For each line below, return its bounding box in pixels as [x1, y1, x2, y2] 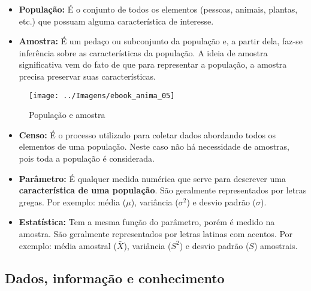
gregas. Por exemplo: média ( [19, 195, 126, 208]
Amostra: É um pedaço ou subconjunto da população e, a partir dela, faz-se [19, 35, 303, 47]
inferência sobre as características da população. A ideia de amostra [19, 46, 268, 59]
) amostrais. [253, 239, 298, 251]
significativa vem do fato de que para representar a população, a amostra [19, 58, 287, 71]
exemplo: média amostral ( [19, 239, 117, 251]
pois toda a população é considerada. [19, 152, 155, 164]
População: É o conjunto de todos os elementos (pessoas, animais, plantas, [19, 3, 298, 15]
